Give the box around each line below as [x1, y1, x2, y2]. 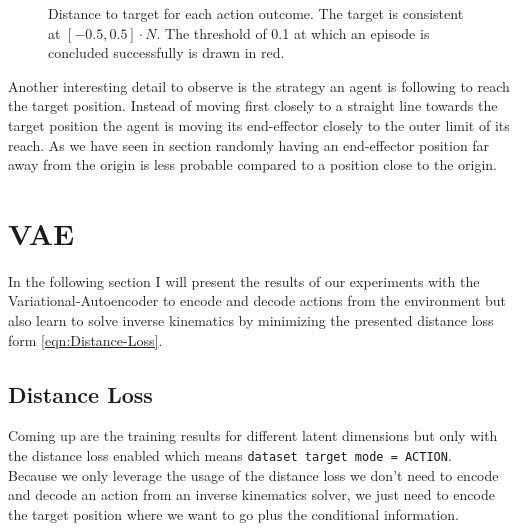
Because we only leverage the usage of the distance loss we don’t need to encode [8, 464, 499, 485]
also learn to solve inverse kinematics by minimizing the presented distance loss [8, 310, 494, 331]
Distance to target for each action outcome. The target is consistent [48, 3, 464, 23]
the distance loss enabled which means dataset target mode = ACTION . [8, 445, 452, 466]
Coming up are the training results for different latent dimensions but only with [8, 425, 498, 446]
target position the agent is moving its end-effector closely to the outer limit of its [8, 114, 510, 135]
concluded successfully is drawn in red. [48, 42, 285, 63]
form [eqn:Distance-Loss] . [8, 329, 163, 350]
